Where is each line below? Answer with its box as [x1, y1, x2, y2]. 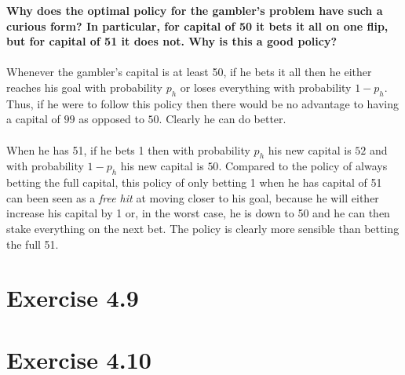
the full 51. [6, 235, 59, 252]
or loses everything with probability [180, 78, 352, 95]
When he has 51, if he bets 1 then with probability [6, 141, 250, 158]
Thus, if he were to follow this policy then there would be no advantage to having [6, 95, 399, 111]
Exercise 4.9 [6, 282, 139, 314]
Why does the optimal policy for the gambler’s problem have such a [6, 2, 383, 18]
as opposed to [78, 111, 144, 127]
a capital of [6, 111, 60, 127]
